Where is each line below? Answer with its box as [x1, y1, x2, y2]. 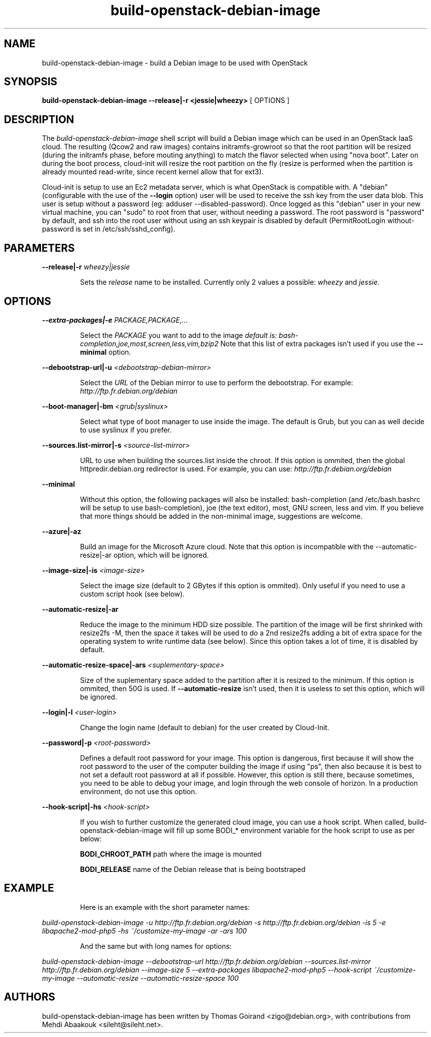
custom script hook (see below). [80, 589, 185, 598]
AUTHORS [4, 991, 56, 1004]
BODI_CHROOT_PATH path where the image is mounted [80, 849, 262, 858]
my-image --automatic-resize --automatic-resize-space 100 [42, 973, 239, 982]
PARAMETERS [4, 241, 75, 254]
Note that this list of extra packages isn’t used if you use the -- [220, 339, 424, 348]
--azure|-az [42, 527, 81, 535]
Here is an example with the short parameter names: [80, 903, 250, 911]
